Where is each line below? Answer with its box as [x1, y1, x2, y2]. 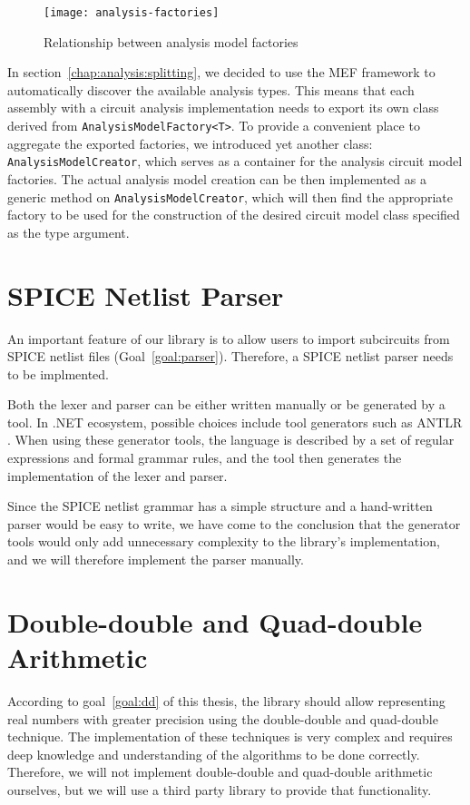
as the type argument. [7, 222, 130, 241]
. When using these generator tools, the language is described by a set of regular [7, 430, 455, 449]
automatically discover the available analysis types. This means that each [7, 80, 415, 99]
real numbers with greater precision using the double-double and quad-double [7, 709, 438, 728]
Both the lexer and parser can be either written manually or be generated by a [7, 395, 446, 414]
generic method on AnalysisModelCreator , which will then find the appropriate [7, 187, 454, 206]
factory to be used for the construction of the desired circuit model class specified [7, 205, 460, 224]
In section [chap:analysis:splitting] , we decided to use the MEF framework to [7, 63, 436, 82]
